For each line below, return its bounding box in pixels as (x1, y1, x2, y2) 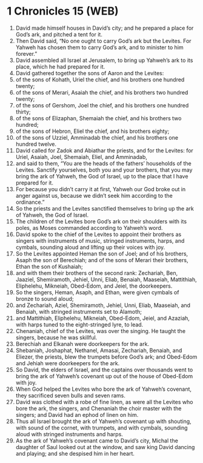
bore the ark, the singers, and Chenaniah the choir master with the (15, 405, 182, 412)
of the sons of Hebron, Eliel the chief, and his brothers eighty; (15, 127, 170, 135)
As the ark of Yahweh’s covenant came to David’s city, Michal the (15, 437, 178, 444)
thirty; (15, 108, 31, 115)
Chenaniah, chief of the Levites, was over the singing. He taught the (15, 327, 186, 334)
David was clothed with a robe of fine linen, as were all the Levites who (15, 398, 193, 405)
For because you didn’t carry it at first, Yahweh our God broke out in (15, 185, 186, 192)
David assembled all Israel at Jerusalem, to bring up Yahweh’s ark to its (15, 56, 193, 64)
